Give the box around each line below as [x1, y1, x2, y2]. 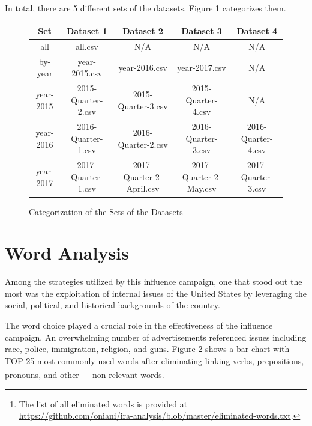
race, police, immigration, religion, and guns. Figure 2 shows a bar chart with [5, 342, 290, 355]
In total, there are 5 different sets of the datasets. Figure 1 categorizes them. [5, 2, 286, 14]
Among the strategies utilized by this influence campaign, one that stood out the [5, 275, 302, 288]
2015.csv [71, 67, 103, 79]
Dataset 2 [122, 25, 163, 37]
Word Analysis [5, 240, 129, 265]
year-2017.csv [177, 61, 226, 73]
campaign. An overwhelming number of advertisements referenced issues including [5, 330, 307, 343]
